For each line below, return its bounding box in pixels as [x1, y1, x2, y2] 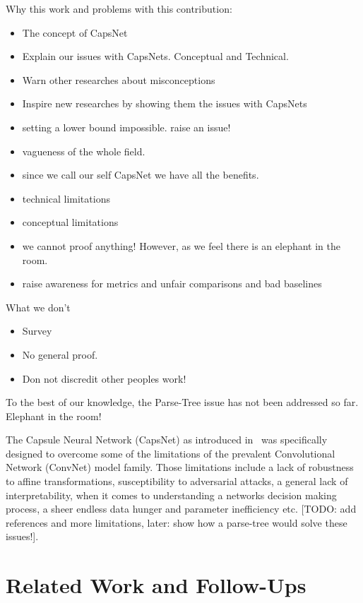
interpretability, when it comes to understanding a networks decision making [6, 487, 337, 502]
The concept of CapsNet [22, 25, 128, 40]
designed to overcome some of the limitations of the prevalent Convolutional [6, 446, 335, 460]
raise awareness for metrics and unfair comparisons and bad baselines [22, 276, 322, 291]
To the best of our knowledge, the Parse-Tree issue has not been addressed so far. [6, 395, 359, 410]
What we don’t [6, 299, 71, 314]
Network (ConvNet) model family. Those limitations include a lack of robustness [6, 460, 354, 474]
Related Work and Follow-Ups [6, 571, 307, 599]
